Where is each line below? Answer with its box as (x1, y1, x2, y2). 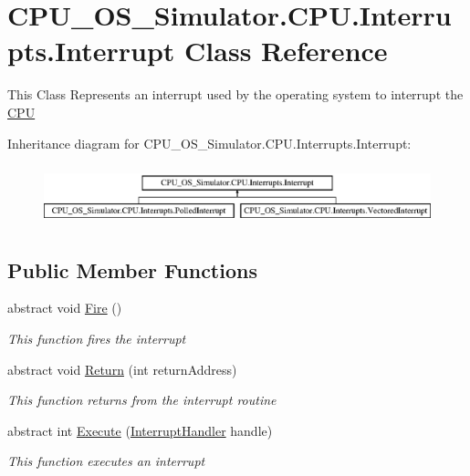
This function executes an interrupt (7, 451, 205, 471)
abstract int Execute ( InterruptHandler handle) (7, 420, 273, 440)
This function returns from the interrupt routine (7, 390, 277, 409)
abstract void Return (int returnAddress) (7, 359, 237, 378)
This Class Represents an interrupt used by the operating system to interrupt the (7, 85, 464, 104)
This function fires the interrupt (7, 329, 186, 348)
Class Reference (184, 32, 388, 69)
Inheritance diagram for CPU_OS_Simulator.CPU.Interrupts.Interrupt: (7, 133, 412, 152)
